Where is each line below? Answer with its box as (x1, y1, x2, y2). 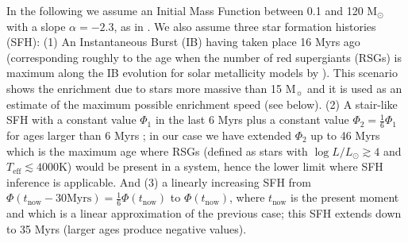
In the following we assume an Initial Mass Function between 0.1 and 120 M (6, 2, 378, 18)
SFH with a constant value (6, 111, 137, 128)
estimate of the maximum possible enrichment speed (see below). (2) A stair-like (6, 95, 398, 112)
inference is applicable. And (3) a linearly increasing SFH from (6, 173, 311, 190)
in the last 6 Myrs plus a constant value (155, 111, 349, 128)
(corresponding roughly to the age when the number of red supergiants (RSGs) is (6, 48, 402, 65)
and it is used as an (306, 79, 402, 96)
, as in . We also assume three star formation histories (114, 17, 376, 34)
